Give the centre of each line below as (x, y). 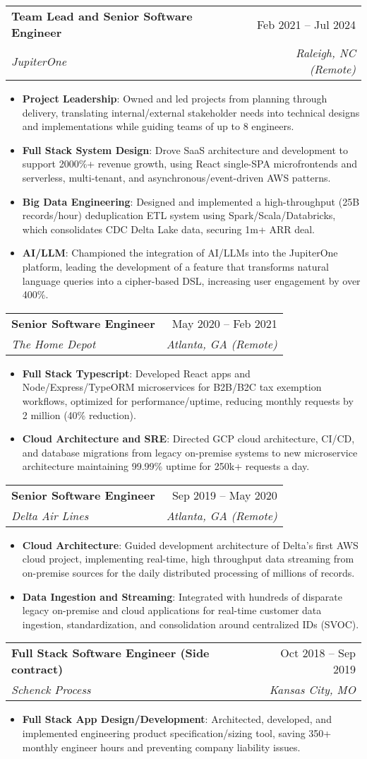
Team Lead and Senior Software (102, 16)
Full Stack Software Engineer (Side (110, 653)
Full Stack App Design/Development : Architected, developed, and (177, 719)
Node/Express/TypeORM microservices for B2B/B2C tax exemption (172, 387)
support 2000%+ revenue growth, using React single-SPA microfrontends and (189, 164)
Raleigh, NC (326, 53)
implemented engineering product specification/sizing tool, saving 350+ (177, 733)
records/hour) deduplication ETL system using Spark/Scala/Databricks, (179, 215)
